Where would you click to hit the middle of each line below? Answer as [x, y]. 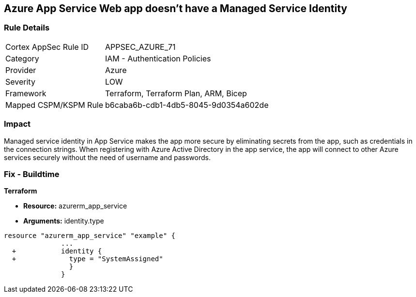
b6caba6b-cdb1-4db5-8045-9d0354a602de [187, 105]
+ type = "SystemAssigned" [87, 259]
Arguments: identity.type [64, 221]
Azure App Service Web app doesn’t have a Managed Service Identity [176, 8]
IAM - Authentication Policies [158, 58]
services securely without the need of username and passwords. [107, 157]
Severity [20, 82]
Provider [21, 70]
